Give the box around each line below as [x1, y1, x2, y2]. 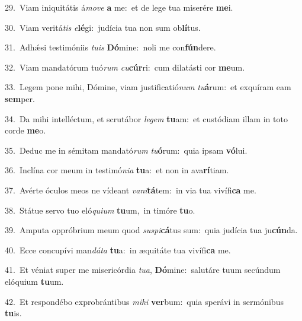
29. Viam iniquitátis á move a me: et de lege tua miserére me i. [5, 1, 233, 13]
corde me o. [5, 124, 46, 136]
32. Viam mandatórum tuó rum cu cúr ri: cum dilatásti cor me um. [5, 61, 245, 73]
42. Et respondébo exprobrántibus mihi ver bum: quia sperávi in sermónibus [5, 295, 284, 307]
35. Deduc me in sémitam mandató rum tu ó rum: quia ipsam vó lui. [5, 144, 248, 156]
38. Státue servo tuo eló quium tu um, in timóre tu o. [5, 204, 195, 216]
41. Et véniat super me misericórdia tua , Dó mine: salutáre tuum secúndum [5, 263, 281, 276]
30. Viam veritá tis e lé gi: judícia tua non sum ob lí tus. [5, 21, 201, 33]
